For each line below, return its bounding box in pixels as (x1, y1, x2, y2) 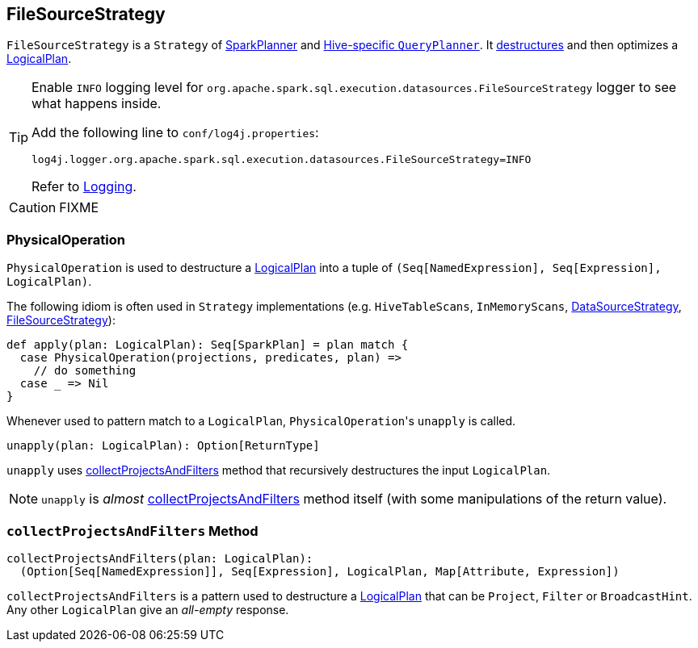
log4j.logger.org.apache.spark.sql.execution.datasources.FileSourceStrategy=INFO (32, 153, 532, 166)
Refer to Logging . (32, 178, 137, 195)
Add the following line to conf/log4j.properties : (32, 124, 319, 141)
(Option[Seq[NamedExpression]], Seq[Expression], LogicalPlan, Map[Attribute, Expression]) (19, 564, 620, 578)
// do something (33, 364, 137, 378)
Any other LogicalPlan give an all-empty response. (6, 602, 289, 617)
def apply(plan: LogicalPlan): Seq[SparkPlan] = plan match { (6, 338, 409, 352)
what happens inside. (32, 95, 162, 112)
